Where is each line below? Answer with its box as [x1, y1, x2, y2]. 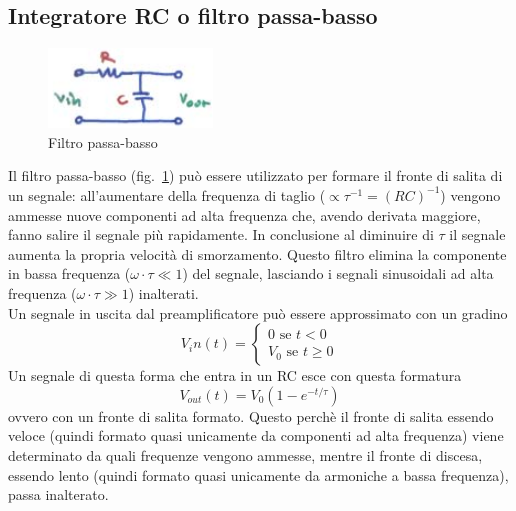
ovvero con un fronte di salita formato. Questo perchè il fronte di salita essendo [8, 405, 494, 426]
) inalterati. [128, 282, 199, 303]
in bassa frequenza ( [8, 263, 131, 284]
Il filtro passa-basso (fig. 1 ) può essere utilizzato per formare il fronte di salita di [8, 165, 503, 186]
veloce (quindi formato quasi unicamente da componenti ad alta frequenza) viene [8, 425, 504, 446]
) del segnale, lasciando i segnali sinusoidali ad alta [182, 263, 494, 284]
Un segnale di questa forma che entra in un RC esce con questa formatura [8, 365, 462, 386]
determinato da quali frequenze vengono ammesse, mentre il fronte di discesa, [8, 444, 483, 465]
